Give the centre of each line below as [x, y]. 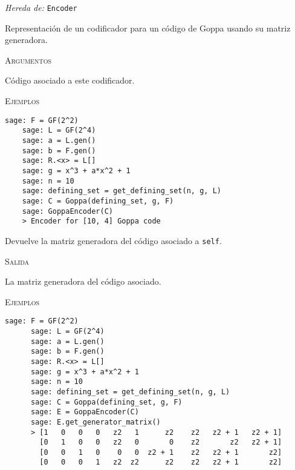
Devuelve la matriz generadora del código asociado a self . [113, 240]
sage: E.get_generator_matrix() [96, 422]
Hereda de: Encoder [41, 7]
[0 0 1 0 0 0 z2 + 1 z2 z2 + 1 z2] [161, 452]
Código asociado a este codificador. [70, 80]
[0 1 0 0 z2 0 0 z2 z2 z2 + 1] [161, 442]
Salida [17, 261]
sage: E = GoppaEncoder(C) [85, 412]
